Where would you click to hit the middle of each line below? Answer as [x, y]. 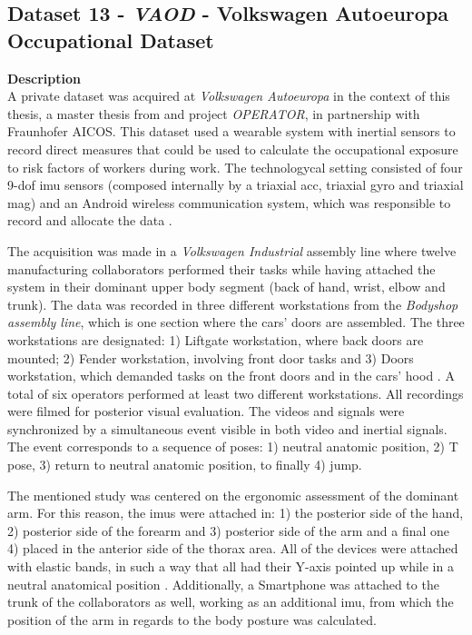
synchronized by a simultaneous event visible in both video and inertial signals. [227, 428]
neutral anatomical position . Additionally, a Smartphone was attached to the [223, 584]
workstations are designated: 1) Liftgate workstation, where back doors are [216, 339]
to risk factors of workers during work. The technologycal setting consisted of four [235, 167]
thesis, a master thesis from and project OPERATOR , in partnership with [214, 113]
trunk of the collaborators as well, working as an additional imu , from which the [231, 602]
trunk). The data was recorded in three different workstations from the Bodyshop [233, 304]
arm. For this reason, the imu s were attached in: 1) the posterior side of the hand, [236, 513]
